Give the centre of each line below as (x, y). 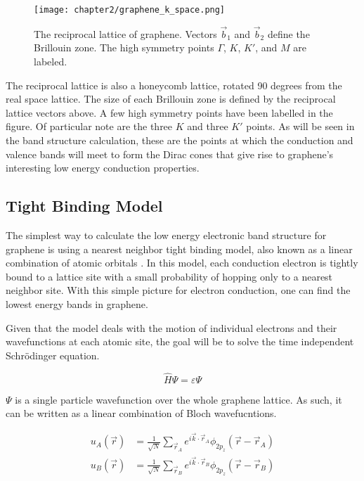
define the (288, 33)
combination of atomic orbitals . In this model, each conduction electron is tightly (182, 263)
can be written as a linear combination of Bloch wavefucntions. (141, 413)
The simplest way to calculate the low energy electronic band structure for (166, 235)
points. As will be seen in (300, 126)
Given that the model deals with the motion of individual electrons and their (171, 327)
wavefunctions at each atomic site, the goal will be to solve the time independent (180, 341)
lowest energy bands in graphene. (77, 303)
